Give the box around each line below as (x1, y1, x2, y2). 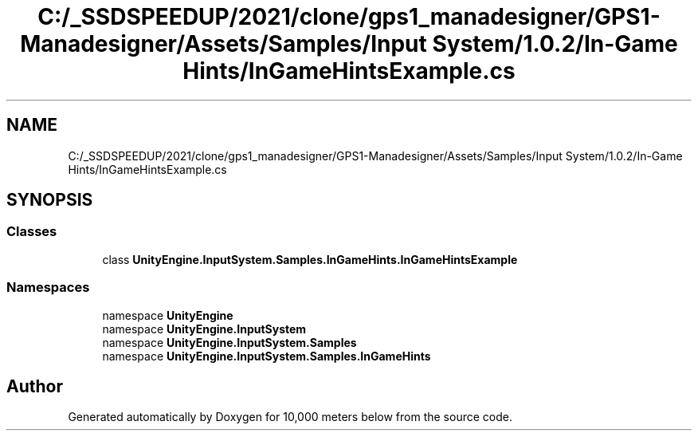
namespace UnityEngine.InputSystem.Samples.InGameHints (102, 348, 431, 363)
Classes (6, 223, 57, 240)
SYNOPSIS (6, 190, 93, 211)
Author (6, 376, 63, 396)
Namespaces (6, 279, 90, 296)
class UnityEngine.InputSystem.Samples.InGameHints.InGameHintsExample (102, 252, 518, 266)
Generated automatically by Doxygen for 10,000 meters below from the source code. (68, 410, 512, 424)
